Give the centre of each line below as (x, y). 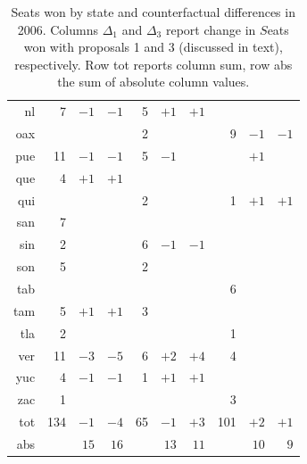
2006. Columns (58, 29)
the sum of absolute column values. (153, 82)
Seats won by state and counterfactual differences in (153, 12)
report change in (211, 29)
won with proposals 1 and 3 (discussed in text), (153, 47)
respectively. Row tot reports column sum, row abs (153, 64)
